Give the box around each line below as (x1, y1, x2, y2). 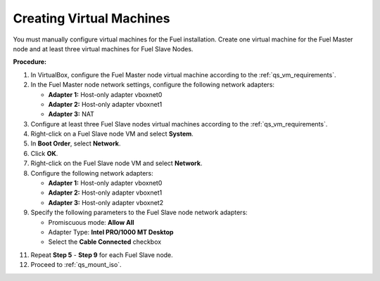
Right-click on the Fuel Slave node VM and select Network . (30, 159, 203, 168)
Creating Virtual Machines (13, 11, 170, 26)
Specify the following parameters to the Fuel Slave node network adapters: (30, 208, 248, 217)
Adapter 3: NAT (48, 110, 94, 119)
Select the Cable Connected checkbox (48, 237, 162, 246)
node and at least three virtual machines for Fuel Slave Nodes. (13, 44, 194, 53)
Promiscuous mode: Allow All (48, 218, 134, 226)
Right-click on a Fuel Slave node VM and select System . (30, 130, 194, 138)
